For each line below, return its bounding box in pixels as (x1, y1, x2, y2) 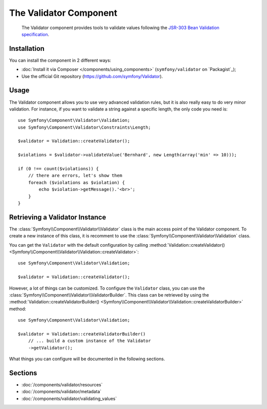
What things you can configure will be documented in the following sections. (9, 356, 165, 362)
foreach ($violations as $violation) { (28, 180, 125, 185)
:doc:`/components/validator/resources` (21, 382, 103, 388)
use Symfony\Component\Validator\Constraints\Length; (18, 124, 151, 130)
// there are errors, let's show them (28, 173, 123, 179)
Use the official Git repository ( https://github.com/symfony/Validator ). (21, 73, 163, 79)
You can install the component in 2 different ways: (9, 57, 111, 63)
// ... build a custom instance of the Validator (28, 338, 151, 344)
